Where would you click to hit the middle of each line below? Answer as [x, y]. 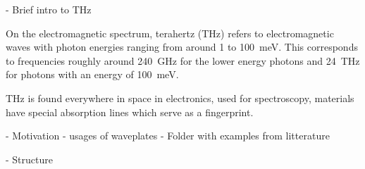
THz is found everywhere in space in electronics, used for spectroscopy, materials [180, 98]
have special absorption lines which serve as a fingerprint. [130, 112]
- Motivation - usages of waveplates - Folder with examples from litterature [168, 136]
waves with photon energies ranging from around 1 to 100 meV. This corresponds [182, 47]
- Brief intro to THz [49, 9]
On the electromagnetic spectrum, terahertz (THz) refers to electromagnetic [170, 33]
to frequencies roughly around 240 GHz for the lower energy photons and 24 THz [183, 60]
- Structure [29, 159]
